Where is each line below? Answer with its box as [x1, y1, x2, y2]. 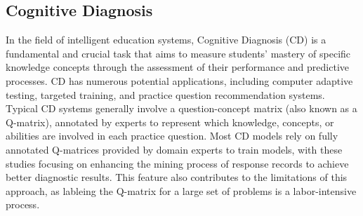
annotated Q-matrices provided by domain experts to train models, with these [6, 142, 343, 156]
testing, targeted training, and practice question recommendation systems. [6, 87, 325, 102]
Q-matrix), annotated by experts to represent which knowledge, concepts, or [6, 114, 334, 129]
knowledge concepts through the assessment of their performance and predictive [6, 60, 350, 74]
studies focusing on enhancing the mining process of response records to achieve [6, 156, 349, 170]
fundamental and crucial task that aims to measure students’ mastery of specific [6, 46, 351, 60]
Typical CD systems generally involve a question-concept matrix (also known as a [6, 101, 357, 116]
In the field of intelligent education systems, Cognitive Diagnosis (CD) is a [6, 32, 326, 47]
